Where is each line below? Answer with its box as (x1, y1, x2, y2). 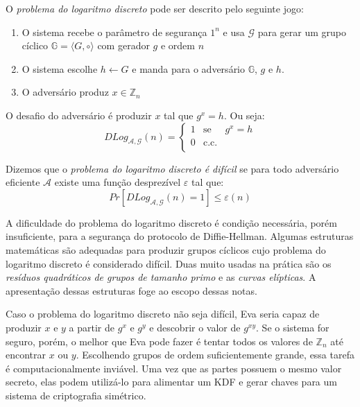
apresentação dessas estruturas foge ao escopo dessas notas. (6, 283, 257, 297)
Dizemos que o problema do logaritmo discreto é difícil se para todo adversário (6, 161, 339, 175)
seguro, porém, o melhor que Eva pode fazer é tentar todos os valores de (6, 334, 313, 348)
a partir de (69, 320, 115, 334)
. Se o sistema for (256, 320, 329, 334)
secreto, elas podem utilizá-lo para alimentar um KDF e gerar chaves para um (6, 374, 337, 389)
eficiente (6, 175, 40, 189)
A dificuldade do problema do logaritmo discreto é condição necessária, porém (6, 215, 337, 230)
